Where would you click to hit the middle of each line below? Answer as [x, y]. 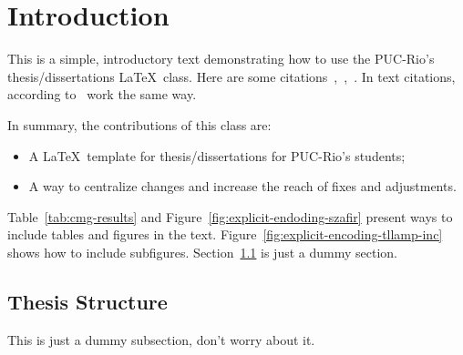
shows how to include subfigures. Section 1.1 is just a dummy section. [202, 252]
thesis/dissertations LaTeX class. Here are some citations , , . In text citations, [231, 76]
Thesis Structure [87, 301]
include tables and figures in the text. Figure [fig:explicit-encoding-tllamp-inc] [225, 234]
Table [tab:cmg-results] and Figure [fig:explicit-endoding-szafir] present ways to [230, 216]
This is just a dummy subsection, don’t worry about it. [161, 339]
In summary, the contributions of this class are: [139, 124]
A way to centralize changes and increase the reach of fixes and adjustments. [242, 186]
